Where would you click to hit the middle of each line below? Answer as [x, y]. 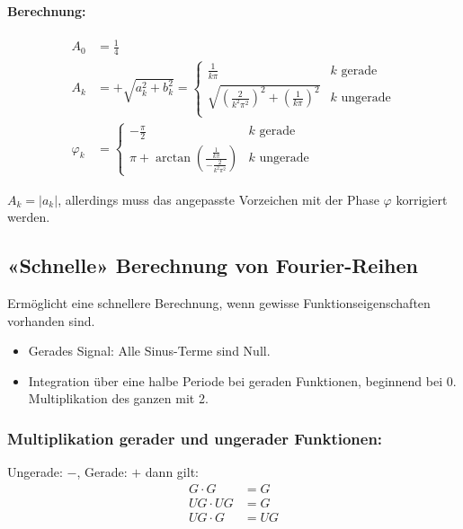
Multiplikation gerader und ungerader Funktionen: [195, 438]
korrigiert [422, 199]
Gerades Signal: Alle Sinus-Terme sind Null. [149, 351]
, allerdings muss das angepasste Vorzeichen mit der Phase [218, 199]
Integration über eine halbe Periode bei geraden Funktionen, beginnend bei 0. [242, 380]
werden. [29, 217]
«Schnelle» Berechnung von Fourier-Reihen [213, 265]
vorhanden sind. [51, 320]
